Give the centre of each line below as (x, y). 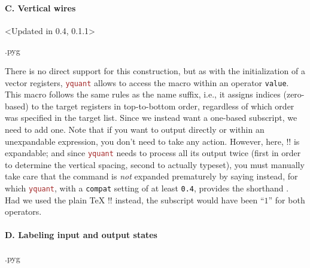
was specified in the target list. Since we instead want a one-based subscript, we (151, 118)
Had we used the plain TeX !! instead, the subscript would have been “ (135, 200)
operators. (23, 211)
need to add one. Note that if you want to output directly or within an (135, 130)
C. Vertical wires (40, 7)
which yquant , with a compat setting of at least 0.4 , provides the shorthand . (147, 188)
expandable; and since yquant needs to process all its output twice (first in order (153, 153)
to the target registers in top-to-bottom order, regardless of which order (163, 106)
